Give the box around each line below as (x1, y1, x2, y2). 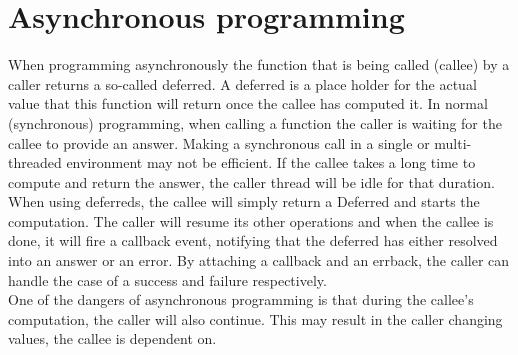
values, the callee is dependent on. (8, 328, 217, 349)
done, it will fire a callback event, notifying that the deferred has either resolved (8, 230, 498, 251)
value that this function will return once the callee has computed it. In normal (8, 93, 488, 114)
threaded (8, 152, 62, 173)
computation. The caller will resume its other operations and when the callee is (8, 210, 494, 231)
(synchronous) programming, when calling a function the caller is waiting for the (8, 112, 502, 133)
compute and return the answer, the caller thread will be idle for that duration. (8, 171, 495, 192)
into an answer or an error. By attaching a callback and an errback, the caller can (8, 250, 510, 271)
